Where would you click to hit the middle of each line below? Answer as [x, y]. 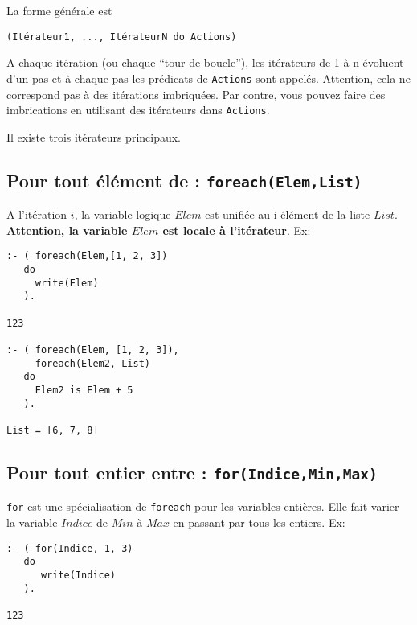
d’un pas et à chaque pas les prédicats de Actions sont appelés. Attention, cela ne [208, 78]
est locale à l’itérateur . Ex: [237, 230]
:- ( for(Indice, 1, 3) [70, 548]
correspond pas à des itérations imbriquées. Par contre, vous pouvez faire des [196, 94]
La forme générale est [59, 10]
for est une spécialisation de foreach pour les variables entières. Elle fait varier [203, 506]
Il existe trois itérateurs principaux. [94, 136]
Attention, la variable [67, 230]
